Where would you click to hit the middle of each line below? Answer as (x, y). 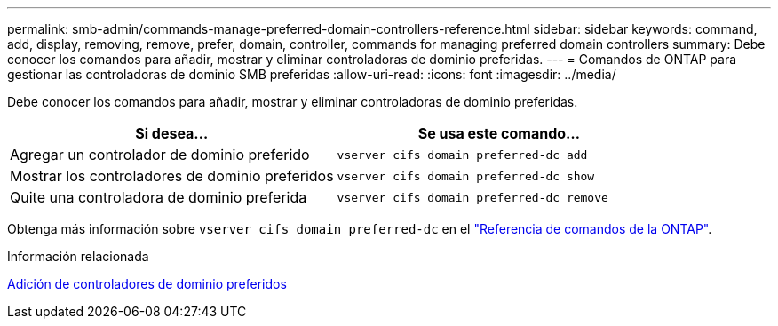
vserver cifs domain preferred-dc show (466, 176)
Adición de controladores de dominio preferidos (147, 284)
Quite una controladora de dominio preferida (159, 197)
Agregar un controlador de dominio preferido (160, 155)
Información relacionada (78, 256)
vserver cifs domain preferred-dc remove (472, 197)
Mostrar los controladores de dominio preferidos (172, 176)
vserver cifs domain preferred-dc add (462, 155)
